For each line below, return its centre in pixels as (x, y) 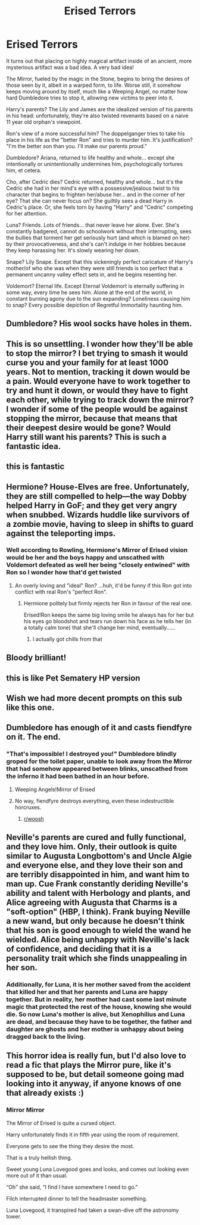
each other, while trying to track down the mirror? (100, 400)
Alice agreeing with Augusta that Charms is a (92, 903)
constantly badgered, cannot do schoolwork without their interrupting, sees (99, 231)
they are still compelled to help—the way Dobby (97, 496)
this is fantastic (35, 466)
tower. (14, 1216)
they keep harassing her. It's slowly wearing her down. (73, 250)
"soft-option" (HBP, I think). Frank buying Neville (98, 912)
